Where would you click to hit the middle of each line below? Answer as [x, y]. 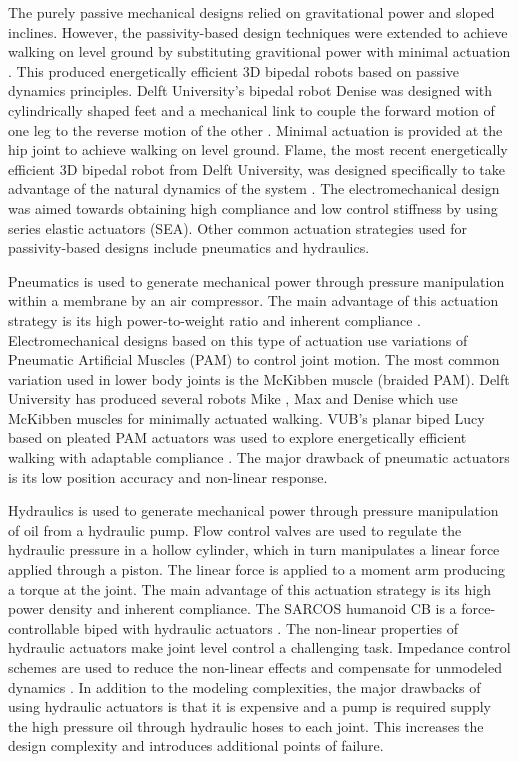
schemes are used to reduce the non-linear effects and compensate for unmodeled [255, 667]
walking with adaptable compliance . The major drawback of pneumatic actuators [259, 457]
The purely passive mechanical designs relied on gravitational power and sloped [251, 12]
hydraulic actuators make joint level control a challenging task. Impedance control [259, 647]
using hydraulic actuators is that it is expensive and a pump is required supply [249, 706]
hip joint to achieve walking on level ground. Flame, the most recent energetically [258, 149]
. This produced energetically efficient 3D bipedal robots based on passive [234, 70]
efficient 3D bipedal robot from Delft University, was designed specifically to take [257, 168]
